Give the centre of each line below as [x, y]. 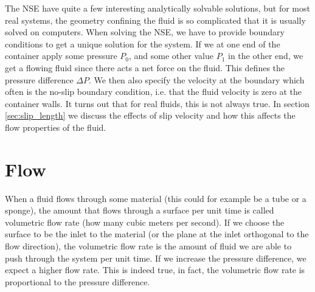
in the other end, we [265, 56]
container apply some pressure [61, 56]
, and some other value [171, 56]
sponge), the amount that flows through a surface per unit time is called [140, 210]
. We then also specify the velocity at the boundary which [196, 79]
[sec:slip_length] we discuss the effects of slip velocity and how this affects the [150, 115]
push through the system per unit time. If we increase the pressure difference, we [156, 258]
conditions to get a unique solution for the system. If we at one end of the [143, 43]
